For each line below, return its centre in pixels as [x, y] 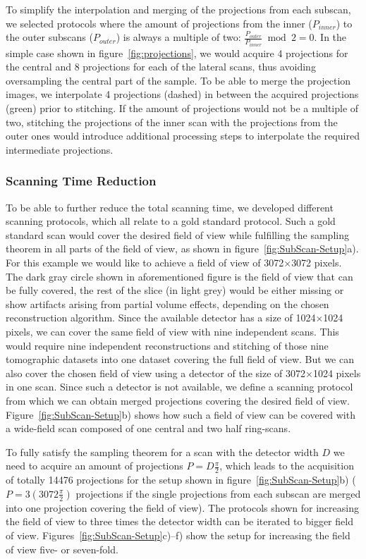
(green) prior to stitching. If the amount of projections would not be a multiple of [182, 108]
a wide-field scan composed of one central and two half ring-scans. [148, 428]
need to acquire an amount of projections [94, 466]
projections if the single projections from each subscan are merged [218, 493]
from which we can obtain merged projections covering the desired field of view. [178, 400]
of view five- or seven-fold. [62, 549]
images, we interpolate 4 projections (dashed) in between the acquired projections [182, 94]
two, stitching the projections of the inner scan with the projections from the [172, 122]
